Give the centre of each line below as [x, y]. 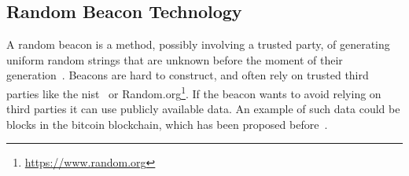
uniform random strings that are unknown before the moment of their [175, 59]
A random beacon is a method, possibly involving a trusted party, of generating [198, 44]
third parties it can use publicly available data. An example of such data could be [203, 109]
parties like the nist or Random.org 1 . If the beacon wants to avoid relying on [194, 92]
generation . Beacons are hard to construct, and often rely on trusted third [188, 75]
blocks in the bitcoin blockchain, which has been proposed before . [167, 124]
